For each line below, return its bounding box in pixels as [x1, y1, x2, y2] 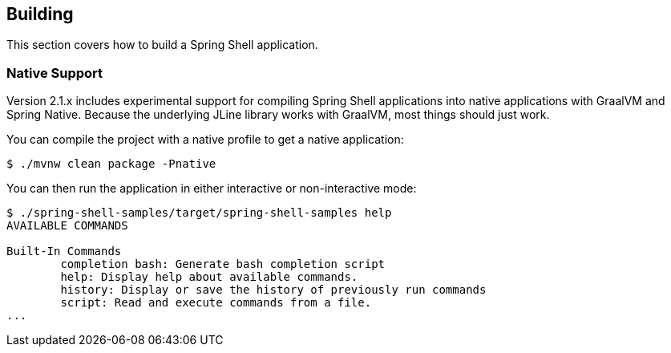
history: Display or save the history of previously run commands [60, 283, 487, 297]
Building [6, 4, 74, 24]
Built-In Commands [6, 245, 122, 258]
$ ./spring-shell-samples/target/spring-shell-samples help [6, 206, 392, 220]
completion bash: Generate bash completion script [60, 258, 386, 271]
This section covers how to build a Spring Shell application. [6, 38, 318, 52]
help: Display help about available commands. [60, 270, 358, 284]
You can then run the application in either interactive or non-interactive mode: [6, 181, 417, 196]
